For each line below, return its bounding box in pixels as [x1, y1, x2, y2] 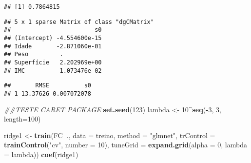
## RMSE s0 [4, 82, 91, 89]
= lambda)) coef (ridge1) [4, 149, 78, 159]
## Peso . [4, 51, 63, 58]
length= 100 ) [4, 114, 41, 124]
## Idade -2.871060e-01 [4, 42, 102, 50]
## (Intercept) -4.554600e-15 [4, 34, 102, 41]
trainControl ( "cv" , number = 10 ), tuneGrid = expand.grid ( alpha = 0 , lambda [4, 140, 247, 150]
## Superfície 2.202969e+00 [4, 59, 102, 66]
